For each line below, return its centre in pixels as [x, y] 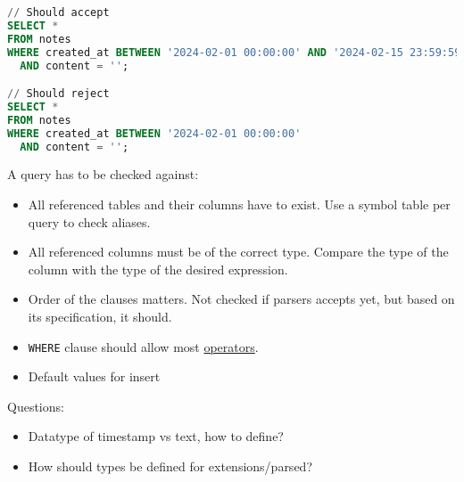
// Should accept [58, 12]
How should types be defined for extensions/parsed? [170, 466]
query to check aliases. [89, 221]
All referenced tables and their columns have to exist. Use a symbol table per [239, 204]
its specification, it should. [100, 316]
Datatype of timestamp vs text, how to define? [156, 436]
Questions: [36, 406]
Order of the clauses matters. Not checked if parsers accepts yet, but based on [241, 299]
